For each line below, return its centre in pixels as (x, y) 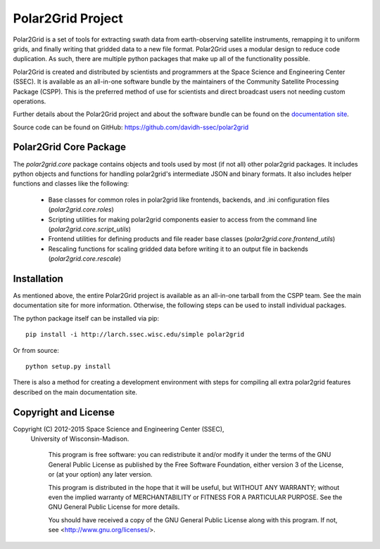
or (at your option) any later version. (100, 474)
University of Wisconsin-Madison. (80, 439)
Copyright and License (64, 412)
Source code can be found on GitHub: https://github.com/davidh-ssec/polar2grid (131, 127)
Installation (38, 279)
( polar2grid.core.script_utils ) (90, 229)
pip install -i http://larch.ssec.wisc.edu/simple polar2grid (135, 335)
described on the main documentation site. (75, 392)
